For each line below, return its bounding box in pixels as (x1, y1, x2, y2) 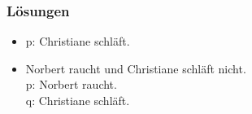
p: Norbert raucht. (25, 76, 117, 93)
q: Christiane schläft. (25, 92, 130, 108)
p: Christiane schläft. (25, 33, 130, 50)
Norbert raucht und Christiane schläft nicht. (25, 59, 246, 77)
